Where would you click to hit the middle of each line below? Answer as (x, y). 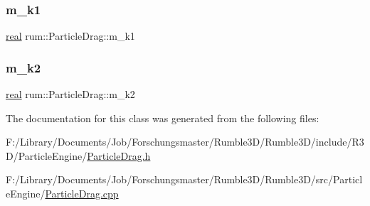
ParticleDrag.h (119, 155)
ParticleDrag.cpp (82, 193)
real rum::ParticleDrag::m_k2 (70, 94)
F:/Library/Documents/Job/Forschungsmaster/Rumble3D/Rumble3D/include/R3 (185, 142)
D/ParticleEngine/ (47, 155)
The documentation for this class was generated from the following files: (163, 118)
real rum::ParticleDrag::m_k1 (70, 36)
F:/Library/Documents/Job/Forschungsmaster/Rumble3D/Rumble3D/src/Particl (184, 179)
